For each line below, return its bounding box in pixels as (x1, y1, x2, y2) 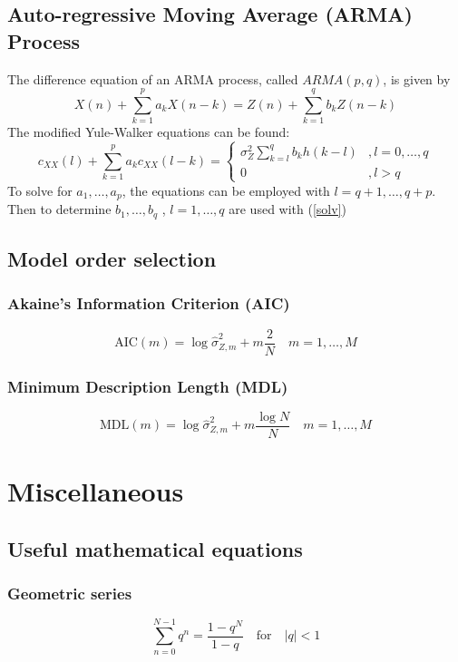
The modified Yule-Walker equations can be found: (7, 122, 290, 141)
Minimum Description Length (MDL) (7, 375, 288, 397)
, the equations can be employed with (122, 180, 330, 200)
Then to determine (7, 200, 112, 219)
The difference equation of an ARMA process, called (7, 69, 298, 88)
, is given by (383, 69, 451, 88)
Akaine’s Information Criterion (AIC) (7, 292, 290, 315)
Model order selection (7, 245, 217, 273)
